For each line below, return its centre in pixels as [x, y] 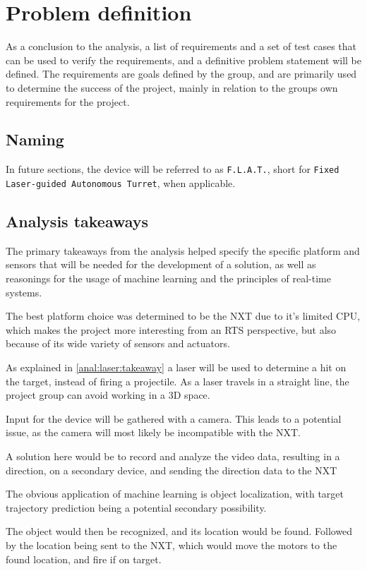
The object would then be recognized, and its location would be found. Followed [179, 531]
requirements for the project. [68, 101]
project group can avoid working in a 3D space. [108, 395]
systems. [24, 292]
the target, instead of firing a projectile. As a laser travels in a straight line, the [178, 381]
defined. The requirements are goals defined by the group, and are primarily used [181, 74]
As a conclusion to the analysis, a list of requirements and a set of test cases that [181, 46]
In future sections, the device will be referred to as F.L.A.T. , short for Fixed [173, 169]
